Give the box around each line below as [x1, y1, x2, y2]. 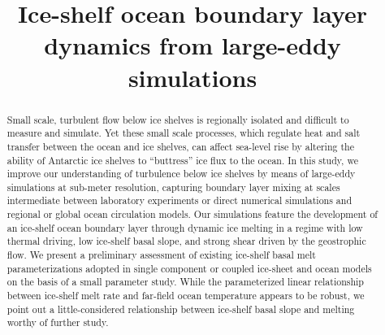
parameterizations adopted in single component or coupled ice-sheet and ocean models [6, 261, 372, 275]
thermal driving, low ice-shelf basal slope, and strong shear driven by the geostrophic [6, 234, 366, 248]
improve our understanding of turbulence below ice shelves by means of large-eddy [6, 167, 356, 181]
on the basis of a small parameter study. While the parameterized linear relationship [6, 275, 364, 289]
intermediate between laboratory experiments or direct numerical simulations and [6, 194, 352, 207]
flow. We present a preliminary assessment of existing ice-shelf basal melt [6, 248, 316, 262]
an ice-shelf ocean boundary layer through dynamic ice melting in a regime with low [6, 220, 363, 234]
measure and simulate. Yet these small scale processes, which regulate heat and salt [6, 126, 361, 140]
